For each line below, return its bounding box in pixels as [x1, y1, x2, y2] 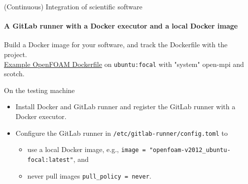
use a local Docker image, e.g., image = [27, 144, 146, 154]
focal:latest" [27, 156, 73, 163]
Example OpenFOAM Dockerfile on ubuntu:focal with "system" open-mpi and [4, 59, 244, 69]
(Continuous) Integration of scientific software [4, 1, 142, 11]
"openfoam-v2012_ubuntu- [149, 147, 231, 154]
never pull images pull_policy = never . [27, 170, 151, 181]
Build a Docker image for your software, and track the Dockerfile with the [4, 39, 228, 50]
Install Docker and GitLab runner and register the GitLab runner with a [15, 101, 236, 112]
